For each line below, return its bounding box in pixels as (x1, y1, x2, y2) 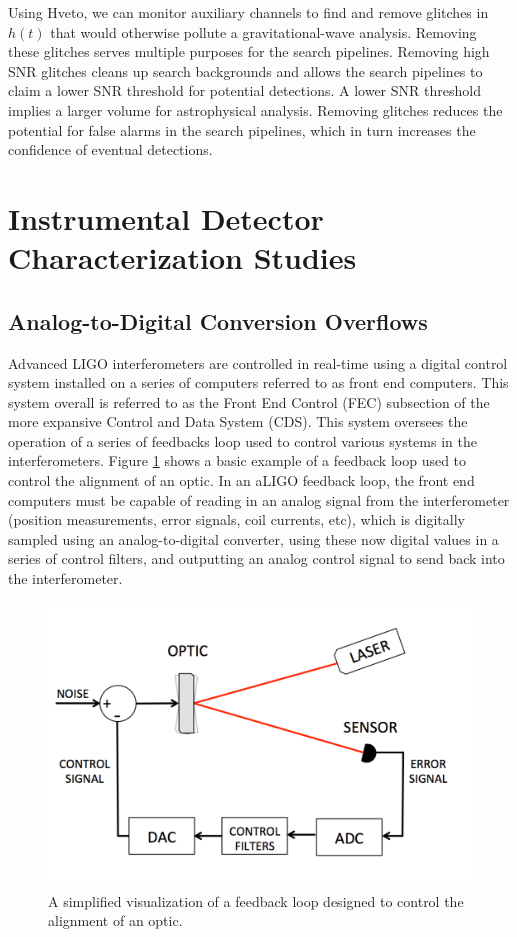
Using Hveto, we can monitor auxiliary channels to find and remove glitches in (8, 2, 489, 22)
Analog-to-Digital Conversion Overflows (8, 305, 428, 336)
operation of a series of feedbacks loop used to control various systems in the (8, 430, 477, 451)
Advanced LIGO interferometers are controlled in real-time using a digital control (8, 352, 508, 373)
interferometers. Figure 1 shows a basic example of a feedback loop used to (8, 450, 467, 471)
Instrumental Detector (8, 197, 324, 238)
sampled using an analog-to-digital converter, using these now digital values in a (8, 528, 499, 549)
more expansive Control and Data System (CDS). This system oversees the (8, 411, 468, 432)
